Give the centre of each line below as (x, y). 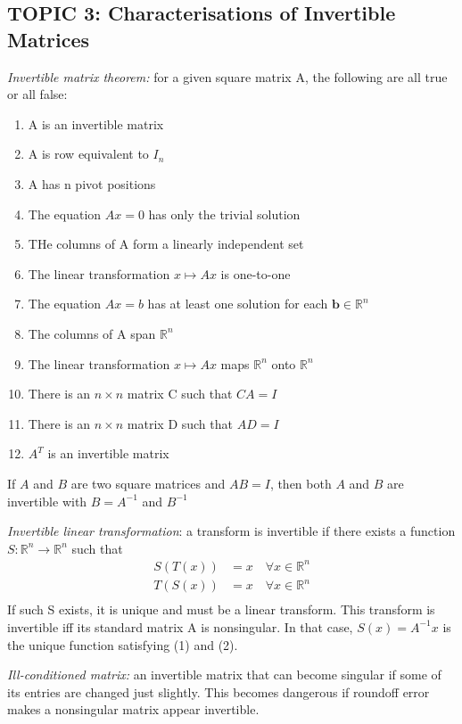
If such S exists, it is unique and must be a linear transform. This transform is (221, 609)
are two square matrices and (148, 483)
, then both (301, 483)
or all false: (37, 94)
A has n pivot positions (92, 183)
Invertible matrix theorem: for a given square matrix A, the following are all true (227, 76)
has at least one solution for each (238, 304)
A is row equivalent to (88, 154)
